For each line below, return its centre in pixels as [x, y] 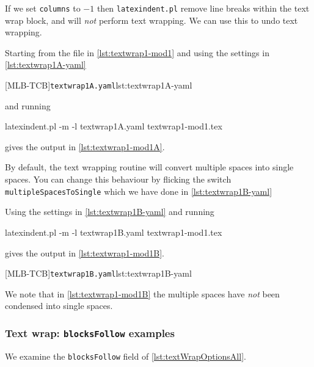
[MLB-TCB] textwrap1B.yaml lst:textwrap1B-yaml [98, 273]
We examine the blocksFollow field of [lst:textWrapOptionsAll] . [126, 356]
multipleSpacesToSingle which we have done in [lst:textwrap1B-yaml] [139, 191]
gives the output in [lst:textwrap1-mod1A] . [85, 146]
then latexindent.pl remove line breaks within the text [203, 8]
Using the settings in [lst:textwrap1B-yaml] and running [110, 212]
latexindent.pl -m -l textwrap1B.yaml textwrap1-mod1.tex [114, 232]
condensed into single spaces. [59, 306]
